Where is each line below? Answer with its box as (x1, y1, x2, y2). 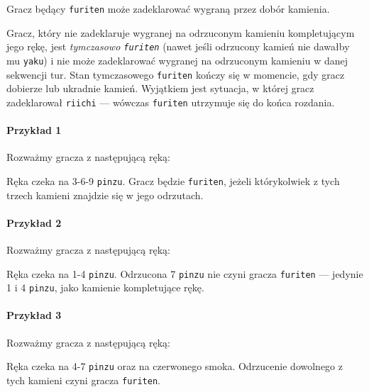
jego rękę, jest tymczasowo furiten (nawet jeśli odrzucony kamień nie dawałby (6, 39, 350, 54)
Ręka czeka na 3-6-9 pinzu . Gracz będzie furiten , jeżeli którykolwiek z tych (6, 173, 340, 188)
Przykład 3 (6, 308, 62, 323)
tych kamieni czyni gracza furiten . (6, 372, 160, 387)
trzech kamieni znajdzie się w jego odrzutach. (6, 187, 204, 202)
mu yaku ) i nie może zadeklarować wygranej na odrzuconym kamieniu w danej (6, 52, 348, 67)
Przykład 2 (6, 215, 62, 230)
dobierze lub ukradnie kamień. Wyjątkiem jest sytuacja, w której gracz (6, 81, 314, 96)
